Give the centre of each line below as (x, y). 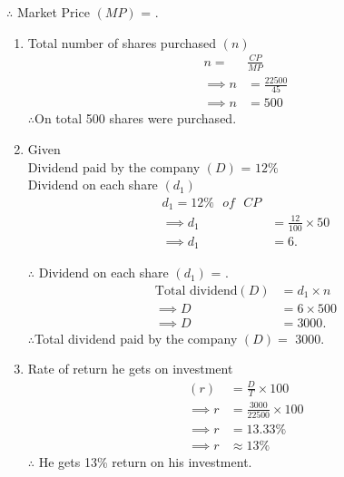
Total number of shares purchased (122, 42)
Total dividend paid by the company (136, 338)
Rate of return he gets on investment (130, 369)
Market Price (53, 12)
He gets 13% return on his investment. (145, 462)
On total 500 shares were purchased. (136, 118)
